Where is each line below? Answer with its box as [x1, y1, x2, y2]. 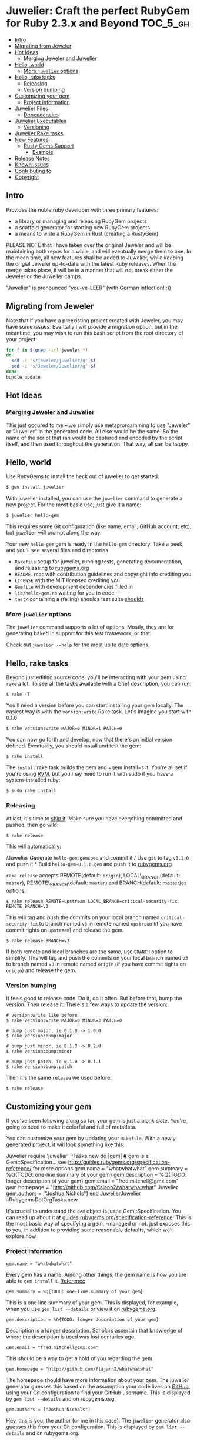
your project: [6, 335, 37, 342]
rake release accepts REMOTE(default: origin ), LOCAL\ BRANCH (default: [6, 872, 181, 880]
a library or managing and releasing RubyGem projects [14, 218, 147, 225]
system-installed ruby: [6, 776, 61, 783]
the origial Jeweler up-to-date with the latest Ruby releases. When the [6, 260, 176, 267]
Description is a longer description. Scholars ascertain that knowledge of [6, 1327, 183, 1334]
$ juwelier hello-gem [6, 513, 59, 519]
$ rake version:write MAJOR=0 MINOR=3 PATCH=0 [6, 1017, 122, 1024]
